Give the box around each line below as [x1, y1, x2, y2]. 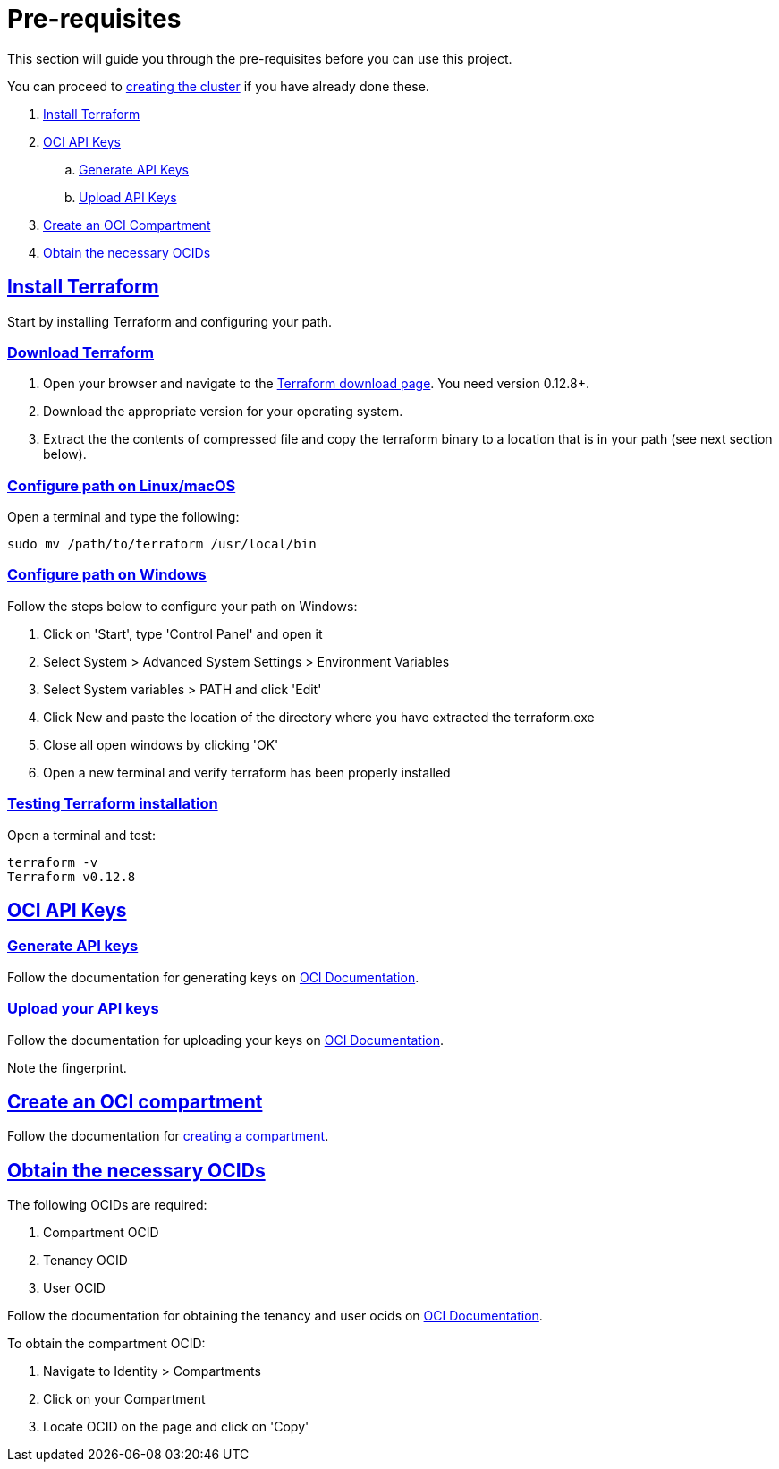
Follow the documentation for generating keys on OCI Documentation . [7, 969, 419, 985]
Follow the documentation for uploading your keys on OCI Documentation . [7, 1032, 444, 1048]
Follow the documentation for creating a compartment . [7, 1128, 329, 1144]
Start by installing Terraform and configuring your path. [7, 313, 332, 329]
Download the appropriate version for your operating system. [43, 403, 403, 420]
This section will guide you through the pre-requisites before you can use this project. [7, 50, 512, 66]
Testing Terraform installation [7, 794, 218, 813]
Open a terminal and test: [7, 827, 156, 843]
